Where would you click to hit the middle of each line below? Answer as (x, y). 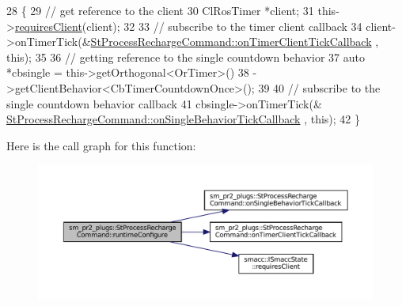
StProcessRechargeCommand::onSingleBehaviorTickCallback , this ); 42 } (184, 119)
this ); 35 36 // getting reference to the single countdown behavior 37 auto (186, 57)
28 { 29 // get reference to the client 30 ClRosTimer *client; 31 (160, 10)
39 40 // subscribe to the (319, 87)
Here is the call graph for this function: (101, 145)
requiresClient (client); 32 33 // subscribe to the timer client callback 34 (188, 26)
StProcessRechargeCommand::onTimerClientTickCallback (231, 42)
